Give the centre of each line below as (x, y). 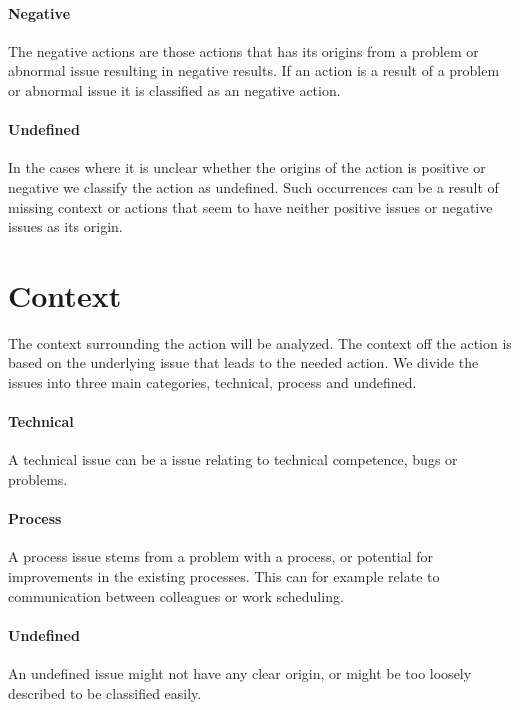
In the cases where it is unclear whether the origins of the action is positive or (247, 167)
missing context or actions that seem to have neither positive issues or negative (250, 206)
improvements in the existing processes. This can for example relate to (224, 576)
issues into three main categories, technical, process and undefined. (212, 382)
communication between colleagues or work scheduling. (176, 595)
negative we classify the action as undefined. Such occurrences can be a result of (253, 186)
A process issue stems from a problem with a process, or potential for (221, 556)
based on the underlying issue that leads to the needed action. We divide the (243, 362)
